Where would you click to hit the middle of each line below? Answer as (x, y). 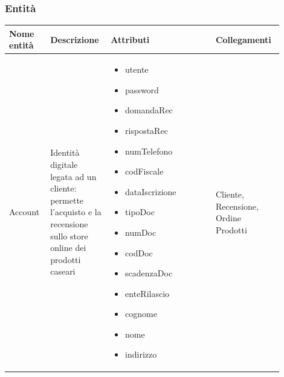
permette (67, 200)
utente (137, 69)
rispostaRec (147, 130)
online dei (68, 248)
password (142, 89)
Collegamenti (243, 39)
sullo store (69, 235)
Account (24, 212)
